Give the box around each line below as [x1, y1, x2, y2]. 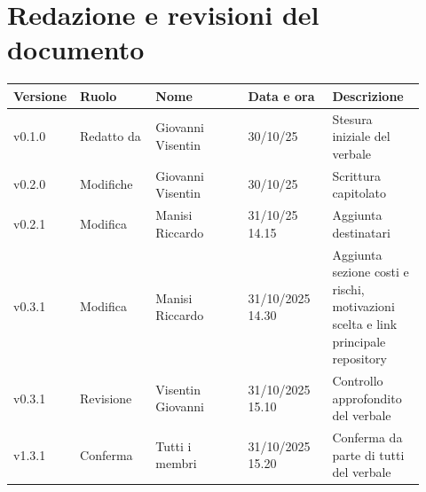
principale [332, 332, 386, 350]
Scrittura [332, 166, 381, 184]
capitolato [332, 184, 387, 202]
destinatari [332, 223, 390, 241]
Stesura [332, 109, 373, 128]
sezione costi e [332, 262, 409, 281]
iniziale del [332, 127, 390, 145]
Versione [13, 86, 67, 105]
